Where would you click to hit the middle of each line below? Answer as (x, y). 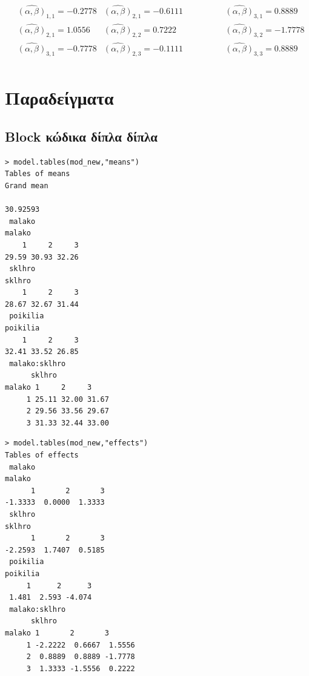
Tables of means (38, 174)
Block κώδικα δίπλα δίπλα (81, 136)
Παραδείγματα (59, 98)
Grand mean (27, 185)
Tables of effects (42, 455)
